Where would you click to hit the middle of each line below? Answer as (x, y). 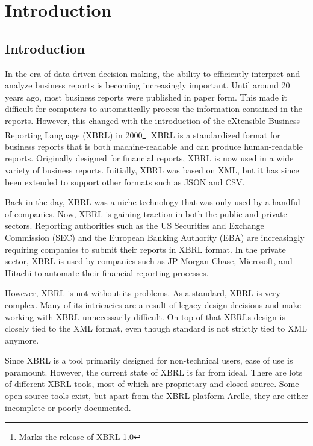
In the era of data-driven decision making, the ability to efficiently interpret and (153, 73)
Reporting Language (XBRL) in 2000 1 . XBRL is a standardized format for (143, 134)
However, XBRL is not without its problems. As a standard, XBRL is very (143, 293)
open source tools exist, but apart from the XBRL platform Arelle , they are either (156, 396)
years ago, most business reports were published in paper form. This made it (146, 97)
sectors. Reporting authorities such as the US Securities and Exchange (135, 225)
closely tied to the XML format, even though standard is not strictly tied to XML (156, 328)
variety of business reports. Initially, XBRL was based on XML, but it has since (152, 169)
